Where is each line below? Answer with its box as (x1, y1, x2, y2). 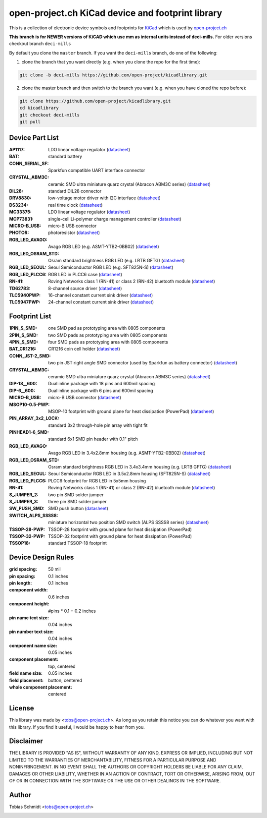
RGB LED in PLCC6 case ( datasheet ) (48, 271, 123, 277)
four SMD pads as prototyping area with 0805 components (48, 339, 168, 345)
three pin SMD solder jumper (48, 499, 107, 504)
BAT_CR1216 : (9, 346, 37, 352)
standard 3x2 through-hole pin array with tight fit (48, 422, 148, 428)
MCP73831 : (9, 216, 34, 222)
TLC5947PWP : (9, 299, 41, 305)
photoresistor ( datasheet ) (48, 230, 100, 235)
